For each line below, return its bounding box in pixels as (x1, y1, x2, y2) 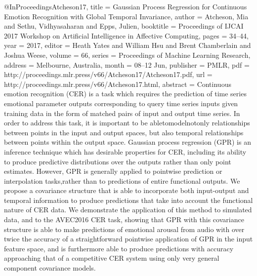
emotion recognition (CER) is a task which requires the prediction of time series (4, 88, 247, 99)
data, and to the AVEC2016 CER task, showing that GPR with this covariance (4, 214, 244, 225)
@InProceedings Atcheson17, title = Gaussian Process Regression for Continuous (4, 1, 247, 11)
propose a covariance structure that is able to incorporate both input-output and (4, 185, 249, 196)
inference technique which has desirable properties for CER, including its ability (4, 146, 247, 157)
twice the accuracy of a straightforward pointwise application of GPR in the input (4, 234, 253, 244)
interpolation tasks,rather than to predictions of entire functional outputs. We (4, 175, 240, 186)
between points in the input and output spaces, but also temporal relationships (4, 127, 244, 137)
